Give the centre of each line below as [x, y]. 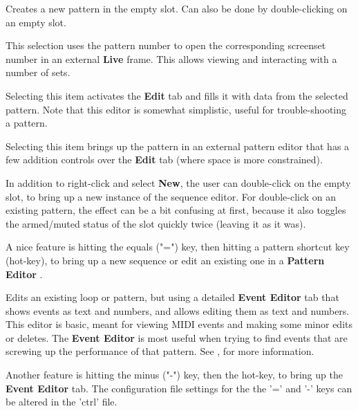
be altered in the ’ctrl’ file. [62, 402]
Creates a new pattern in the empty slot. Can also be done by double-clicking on [177, 8]
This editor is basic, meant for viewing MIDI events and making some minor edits [179, 324]
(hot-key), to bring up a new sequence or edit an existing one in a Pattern [165, 260]
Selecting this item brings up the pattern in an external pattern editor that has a [178, 146]
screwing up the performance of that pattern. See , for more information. [160, 351]
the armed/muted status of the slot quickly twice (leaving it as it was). [156, 223]
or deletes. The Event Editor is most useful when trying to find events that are [177, 337]
